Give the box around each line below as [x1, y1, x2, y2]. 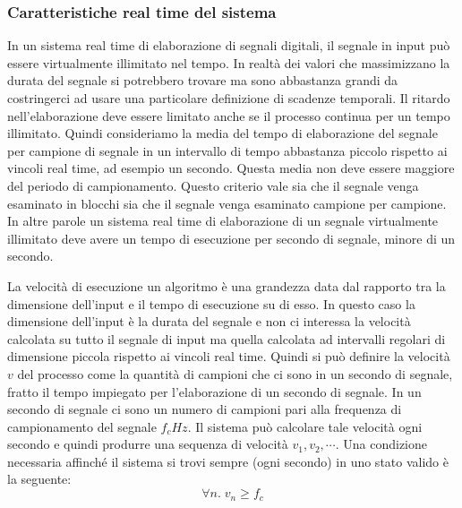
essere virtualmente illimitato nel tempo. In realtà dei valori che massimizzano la [7, 53, 450, 72]
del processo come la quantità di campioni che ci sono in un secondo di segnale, [17, 364, 453, 383]
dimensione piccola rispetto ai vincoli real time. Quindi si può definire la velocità [7, 347, 450, 366]
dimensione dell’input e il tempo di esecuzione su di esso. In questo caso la [7, 294, 415, 313]
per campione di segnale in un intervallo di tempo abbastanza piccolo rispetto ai [7, 141, 448, 159]
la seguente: [7, 469, 72, 488]
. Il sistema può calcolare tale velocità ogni [187, 417, 423, 435]
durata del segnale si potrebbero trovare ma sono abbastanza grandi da [7, 71, 398, 90]
